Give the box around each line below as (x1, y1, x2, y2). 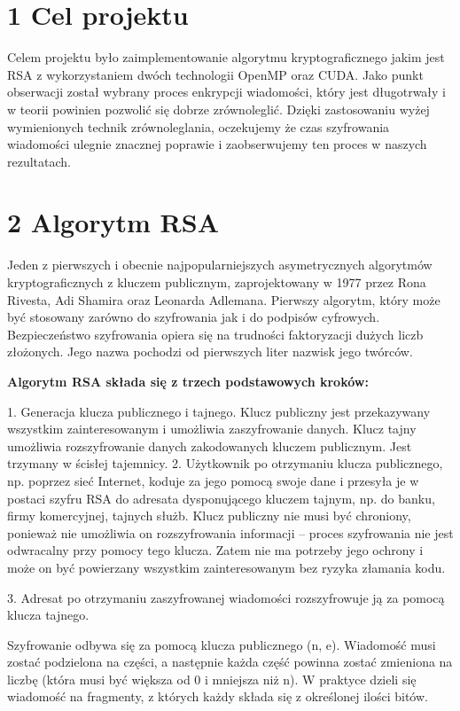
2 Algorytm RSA (7, 204, 220, 240)
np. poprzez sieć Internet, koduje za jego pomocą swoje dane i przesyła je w (7, 471, 419, 489)
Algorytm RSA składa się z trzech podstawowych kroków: (7, 371, 369, 390)
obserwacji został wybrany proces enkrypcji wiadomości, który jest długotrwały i (7, 82, 447, 101)
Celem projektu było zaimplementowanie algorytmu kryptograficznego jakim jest (7, 48, 445, 66)
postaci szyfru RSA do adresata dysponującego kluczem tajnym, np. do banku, (7, 488, 435, 507)
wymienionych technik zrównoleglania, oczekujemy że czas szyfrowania (7, 117, 390, 136)
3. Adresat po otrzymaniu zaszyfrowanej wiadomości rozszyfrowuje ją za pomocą (7, 588, 445, 606)
